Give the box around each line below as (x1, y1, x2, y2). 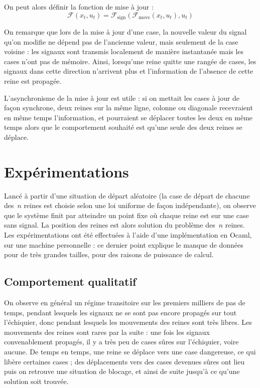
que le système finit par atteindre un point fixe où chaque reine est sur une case (4, 210, 249, 220)
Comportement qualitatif (4, 274, 137, 289)
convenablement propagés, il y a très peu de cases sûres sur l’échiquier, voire (4, 336, 239, 347)
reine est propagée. (4, 76, 62, 86)
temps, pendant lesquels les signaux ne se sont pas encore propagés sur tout (4, 307, 237, 317)
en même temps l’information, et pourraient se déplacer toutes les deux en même (4, 112, 253, 122)
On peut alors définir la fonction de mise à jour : (4, 2, 154, 12)
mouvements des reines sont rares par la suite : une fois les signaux (4, 326, 210, 337)
